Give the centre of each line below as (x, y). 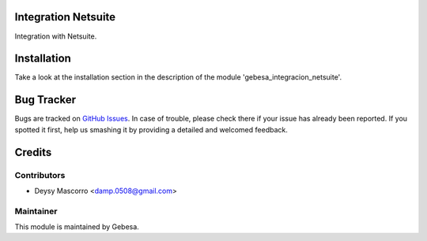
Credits (33, 152)
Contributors (40, 175)
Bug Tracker (45, 100)
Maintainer (36, 211)
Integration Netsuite (65, 17)
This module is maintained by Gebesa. (77, 227)
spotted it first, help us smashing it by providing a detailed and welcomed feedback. (151, 129)
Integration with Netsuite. (56, 36)
